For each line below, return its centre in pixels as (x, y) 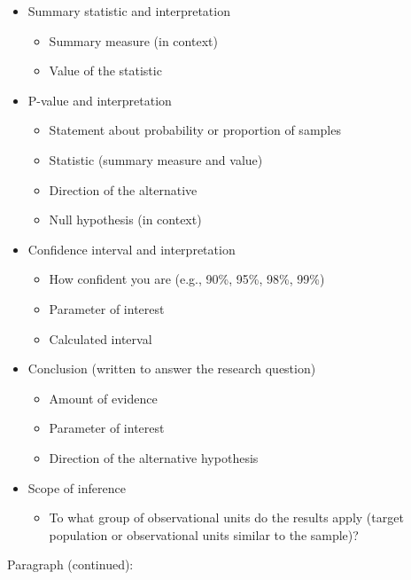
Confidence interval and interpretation (132, 249)
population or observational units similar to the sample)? (204, 534)
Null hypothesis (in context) (125, 219)
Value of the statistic (105, 71)
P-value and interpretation (100, 100)
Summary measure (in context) (133, 40)
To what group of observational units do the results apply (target (226, 517)
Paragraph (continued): (70, 564)
